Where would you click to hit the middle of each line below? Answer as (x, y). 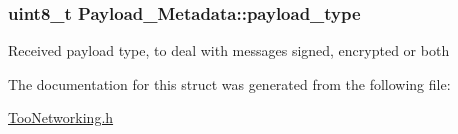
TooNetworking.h (61, 117)
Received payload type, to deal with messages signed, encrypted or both (229, 50)
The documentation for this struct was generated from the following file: (229, 83)
